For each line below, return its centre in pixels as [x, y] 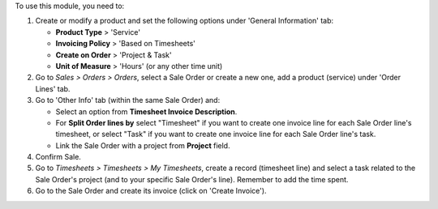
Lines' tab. [53, 88]
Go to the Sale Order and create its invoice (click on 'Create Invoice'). [151, 191]
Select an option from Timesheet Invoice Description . [146, 111]
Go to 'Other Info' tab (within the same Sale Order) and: [128, 100]
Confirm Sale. [58, 157]
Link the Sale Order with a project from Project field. [143, 145]
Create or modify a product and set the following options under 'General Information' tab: [185, 21]
